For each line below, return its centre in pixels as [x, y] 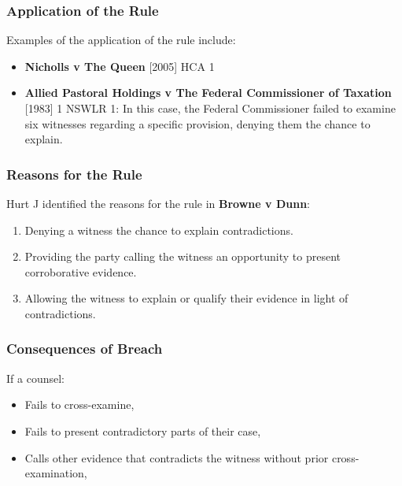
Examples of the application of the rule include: [121, 40]
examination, [56, 473]
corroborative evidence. [81, 271]
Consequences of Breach [85, 349]
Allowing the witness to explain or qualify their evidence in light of [186, 298]
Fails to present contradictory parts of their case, [143, 430]
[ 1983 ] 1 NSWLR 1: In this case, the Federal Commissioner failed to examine [210, 108]
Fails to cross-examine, [79, 404]
